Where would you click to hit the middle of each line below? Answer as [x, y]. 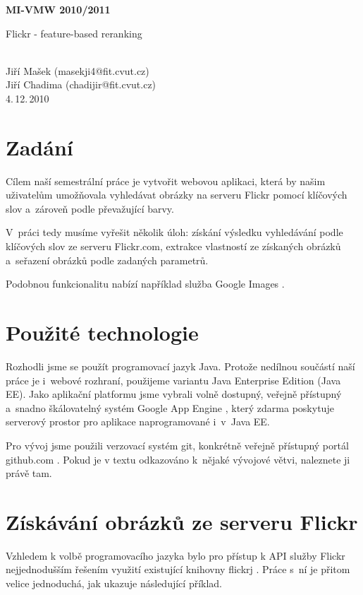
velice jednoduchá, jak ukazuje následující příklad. [114, 583]
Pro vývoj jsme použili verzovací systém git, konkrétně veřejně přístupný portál [177, 445]
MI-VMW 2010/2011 [58, 9]
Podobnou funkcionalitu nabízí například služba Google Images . [145, 284]
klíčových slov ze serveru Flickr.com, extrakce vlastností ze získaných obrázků [173, 246]
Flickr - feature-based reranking [74, 33]
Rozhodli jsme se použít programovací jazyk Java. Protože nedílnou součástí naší [180, 366]
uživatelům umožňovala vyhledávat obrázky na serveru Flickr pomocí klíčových [177, 195]
